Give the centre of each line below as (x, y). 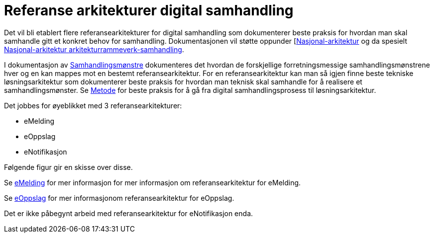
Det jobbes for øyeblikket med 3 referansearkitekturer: (93, 105)
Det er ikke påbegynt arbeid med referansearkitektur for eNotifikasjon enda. (129, 213)
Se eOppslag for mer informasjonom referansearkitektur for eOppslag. (119, 198)
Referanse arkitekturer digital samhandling (149, 10)
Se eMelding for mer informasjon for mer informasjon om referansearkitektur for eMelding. (153, 182)
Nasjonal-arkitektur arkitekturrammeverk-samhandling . (94, 49)
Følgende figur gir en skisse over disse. (68, 167)
